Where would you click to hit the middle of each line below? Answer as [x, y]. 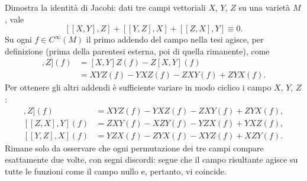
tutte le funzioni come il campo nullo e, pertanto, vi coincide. [116, 171]
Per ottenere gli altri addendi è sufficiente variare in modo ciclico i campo [138, 87]
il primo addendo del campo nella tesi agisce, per [175, 39]
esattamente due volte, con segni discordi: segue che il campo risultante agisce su [151, 159]
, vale [14, 19]
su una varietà [264, 7]
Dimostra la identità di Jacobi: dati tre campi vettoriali [105, 7]
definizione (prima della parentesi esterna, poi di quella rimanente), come [137, 51]
